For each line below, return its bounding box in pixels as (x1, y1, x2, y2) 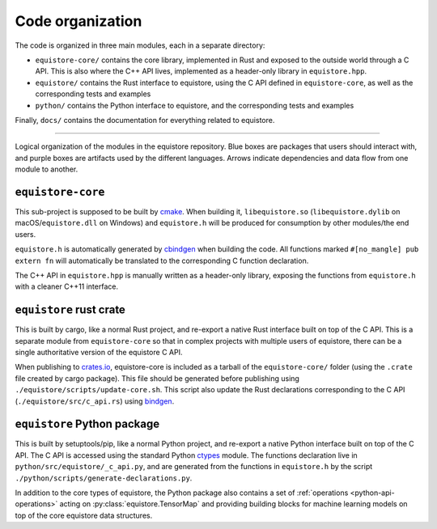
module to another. (15, 164, 78, 174)
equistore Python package (15, 417, 160, 431)
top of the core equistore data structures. (15, 510, 153, 520)
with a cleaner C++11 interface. (15, 281, 119, 291)
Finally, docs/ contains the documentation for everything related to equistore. (15, 115, 275, 125)
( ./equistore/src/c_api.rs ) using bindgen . (15, 396, 175, 406)
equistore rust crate (15, 303, 125, 317)
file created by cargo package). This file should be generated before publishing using (15, 373, 299, 383)
